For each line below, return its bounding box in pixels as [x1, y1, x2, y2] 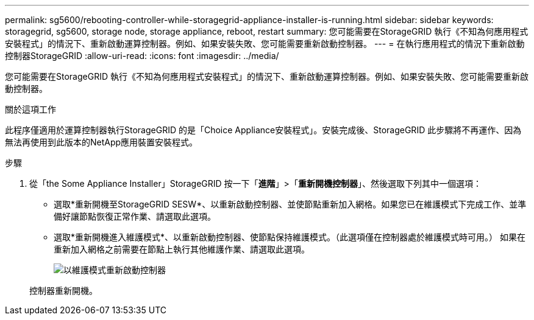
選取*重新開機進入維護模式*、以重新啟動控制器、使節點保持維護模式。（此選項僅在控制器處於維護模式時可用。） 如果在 [54, 232, 525, 242]
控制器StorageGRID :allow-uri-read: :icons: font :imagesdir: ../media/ [5, 50, 279, 61]
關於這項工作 [5, 104, 56, 114]
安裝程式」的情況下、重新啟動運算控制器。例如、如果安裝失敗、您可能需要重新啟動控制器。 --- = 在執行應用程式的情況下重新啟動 [5, 38, 525, 49]
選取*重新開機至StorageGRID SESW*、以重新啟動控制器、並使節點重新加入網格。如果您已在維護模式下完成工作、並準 [54, 199, 527, 209]
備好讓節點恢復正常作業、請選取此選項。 [54, 211, 216, 221]
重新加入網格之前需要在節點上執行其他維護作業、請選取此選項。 [54, 244, 310, 254]
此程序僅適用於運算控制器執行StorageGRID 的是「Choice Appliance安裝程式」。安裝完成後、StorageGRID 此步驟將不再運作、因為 [5, 125, 522, 135]
